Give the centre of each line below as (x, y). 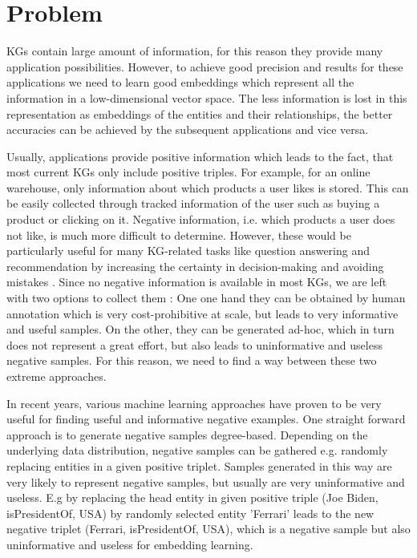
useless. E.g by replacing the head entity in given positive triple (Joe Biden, (192, 497)
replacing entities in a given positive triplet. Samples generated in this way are (199, 465)
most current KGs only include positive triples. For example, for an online (188, 172)
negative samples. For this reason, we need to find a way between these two (192, 360)
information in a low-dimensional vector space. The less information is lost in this (207, 97)
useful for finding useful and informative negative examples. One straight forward (206, 419)
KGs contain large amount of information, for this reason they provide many (195, 51)
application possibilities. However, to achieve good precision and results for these (205, 66)
